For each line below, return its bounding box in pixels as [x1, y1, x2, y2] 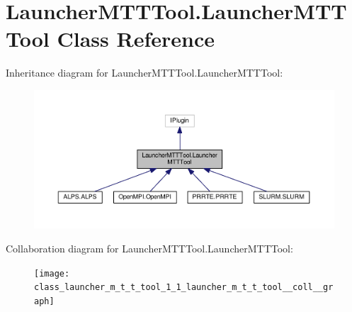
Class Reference [57, 24, 215, 53]
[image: [34, 268, 70, 279]
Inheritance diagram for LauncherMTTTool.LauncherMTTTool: [6, 65, 283, 80]
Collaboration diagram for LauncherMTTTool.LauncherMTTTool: [6, 240, 293, 255]
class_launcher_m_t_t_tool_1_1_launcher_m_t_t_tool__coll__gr [34, 282, 334, 293]
